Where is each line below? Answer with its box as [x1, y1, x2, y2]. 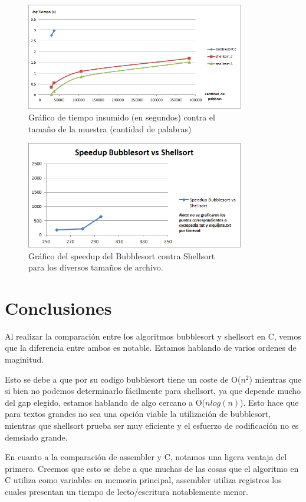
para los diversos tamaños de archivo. [28, 261, 163, 273]
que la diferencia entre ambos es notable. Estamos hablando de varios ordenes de [5, 341, 297, 354]
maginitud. [5, 353, 44, 366]
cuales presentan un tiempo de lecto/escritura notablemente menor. [5, 485, 248, 497]
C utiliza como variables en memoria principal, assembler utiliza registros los [5, 474, 282, 486]
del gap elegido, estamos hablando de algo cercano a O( [5, 396, 206, 408]
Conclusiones [5, 295, 112, 320]
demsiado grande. [5, 431, 68, 443]
